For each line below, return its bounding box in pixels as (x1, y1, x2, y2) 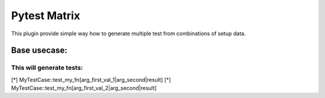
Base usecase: (11, 45, 67, 56)
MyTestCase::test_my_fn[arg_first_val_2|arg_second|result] (11, 84, 157, 92)
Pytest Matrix (11, 9, 81, 22)
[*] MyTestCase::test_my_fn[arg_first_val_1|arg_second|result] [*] (11, 76, 172, 83)
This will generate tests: (11, 63, 84, 72)
